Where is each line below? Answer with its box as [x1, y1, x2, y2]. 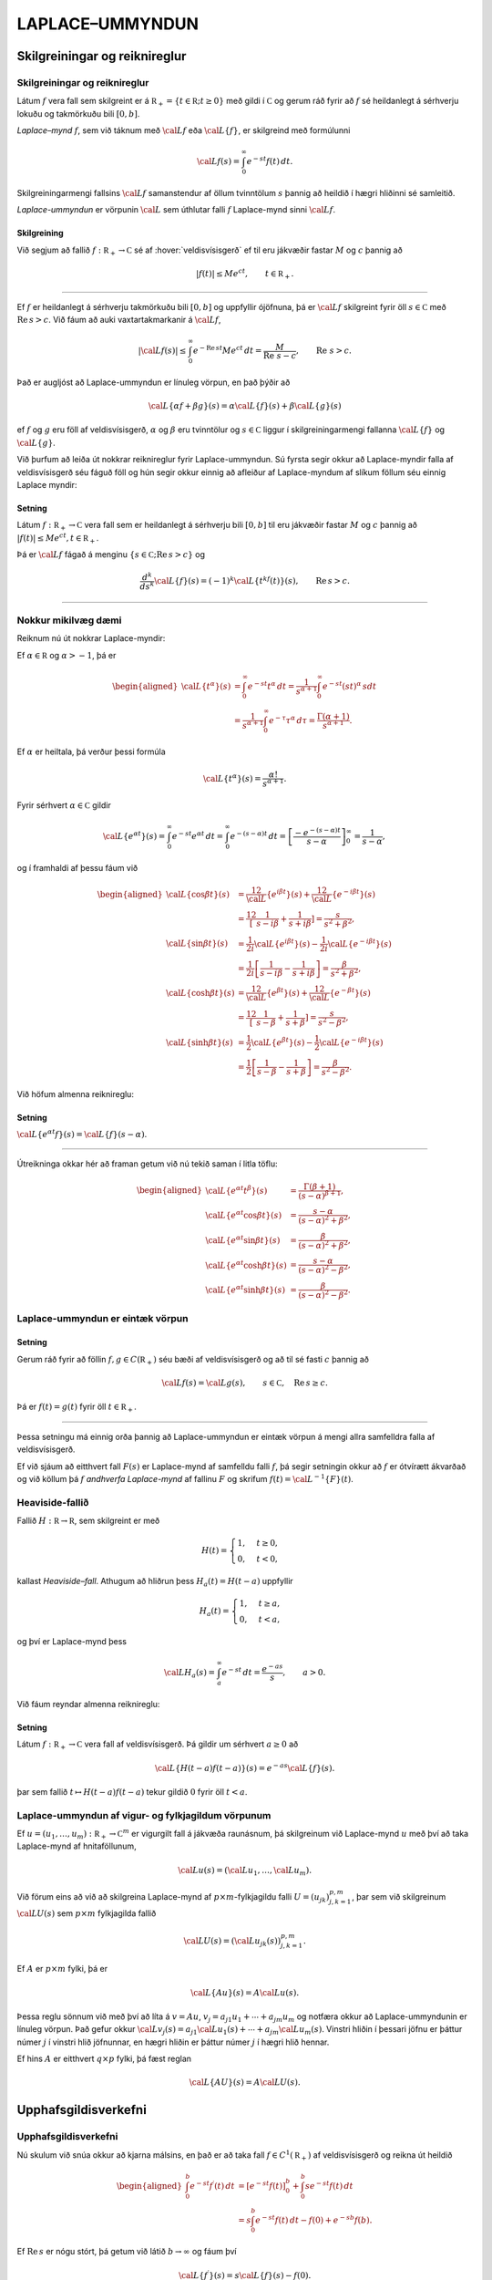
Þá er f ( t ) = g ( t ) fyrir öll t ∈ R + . [16, 1401, 137, 1415]
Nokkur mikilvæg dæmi [16, 614, 122, 627]
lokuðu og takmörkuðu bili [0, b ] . [16, 108, 140, 119]
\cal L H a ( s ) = [164, 1667, 216, 1680]
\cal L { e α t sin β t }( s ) [205, 1234, 281, 1245]
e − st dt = [221, 1665, 261, 1678]
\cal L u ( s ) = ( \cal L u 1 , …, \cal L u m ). [178, 1865, 313, 1878]
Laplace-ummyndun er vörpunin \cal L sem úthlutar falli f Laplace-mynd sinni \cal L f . [16, 204, 336, 215]
